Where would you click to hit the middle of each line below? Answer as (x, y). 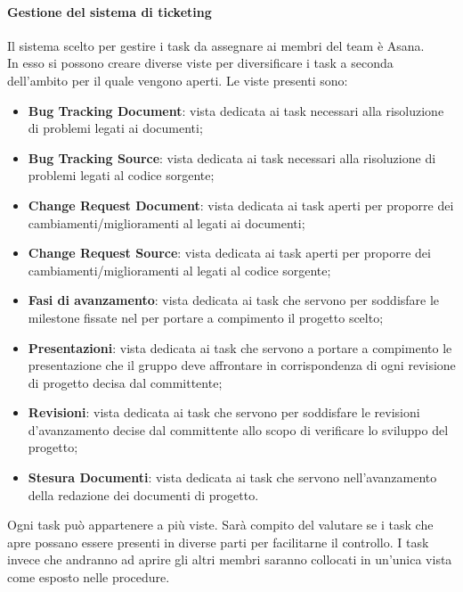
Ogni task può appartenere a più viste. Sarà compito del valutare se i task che (220, 525)
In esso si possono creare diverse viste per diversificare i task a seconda (200, 63)
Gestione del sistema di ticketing (110, 11)
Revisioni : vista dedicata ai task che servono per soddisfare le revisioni (224, 412)
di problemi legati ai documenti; (115, 128)
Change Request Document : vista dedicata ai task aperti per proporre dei (241, 205)
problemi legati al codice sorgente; (121, 175)
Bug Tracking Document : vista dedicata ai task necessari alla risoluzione (236, 110)
